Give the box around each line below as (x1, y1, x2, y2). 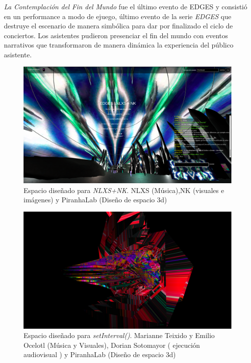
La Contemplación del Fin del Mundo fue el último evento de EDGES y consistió (4, 1, 248, 11)
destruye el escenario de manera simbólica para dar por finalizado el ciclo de (4, 21, 233, 31)
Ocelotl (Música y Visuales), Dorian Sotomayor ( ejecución (24, 339, 200, 350)
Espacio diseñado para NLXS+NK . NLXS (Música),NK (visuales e (24, 185, 224, 195)
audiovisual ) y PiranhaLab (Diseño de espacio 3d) (24, 349, 176, 360)
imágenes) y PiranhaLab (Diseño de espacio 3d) (24, 194, 167, 205)
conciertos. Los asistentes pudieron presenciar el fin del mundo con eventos (4, 30, 228, 40)
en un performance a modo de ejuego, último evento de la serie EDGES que (4, 11, 231, 21)
